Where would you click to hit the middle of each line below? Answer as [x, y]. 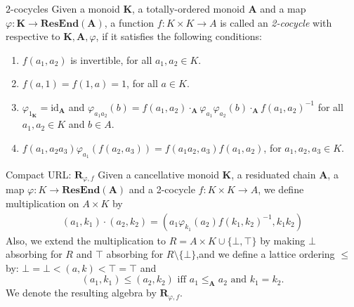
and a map [283, 8]
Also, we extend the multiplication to [86, 240]
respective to [33, 36]
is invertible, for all [111, 59]
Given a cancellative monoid [158, 174]
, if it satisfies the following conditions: [179, 36]
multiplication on [42, 203]
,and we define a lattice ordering [265, 254]
